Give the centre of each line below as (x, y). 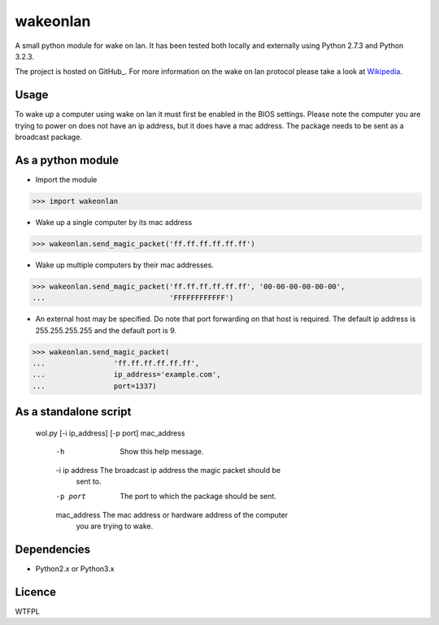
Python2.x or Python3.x (75, 569)
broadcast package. (49, 137)
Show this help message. (162, 452)
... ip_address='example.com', (126, 375)
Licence (36, 592)
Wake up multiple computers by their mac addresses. (125, 265)
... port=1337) (95, 386)
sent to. (89, 481)
